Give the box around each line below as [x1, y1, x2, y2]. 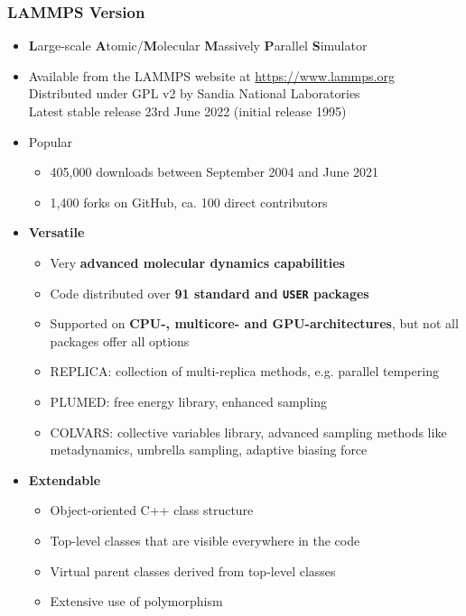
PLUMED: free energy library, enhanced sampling [50, 392, 327, 410]
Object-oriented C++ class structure [50, 501, 254, 519]
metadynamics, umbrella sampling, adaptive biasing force [50, 440, 368, 459]
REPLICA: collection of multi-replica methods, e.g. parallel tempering [50, 362, 439, 381]
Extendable [28, 470, 101, 489]
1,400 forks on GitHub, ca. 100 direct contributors [50, 192, 328, 211]
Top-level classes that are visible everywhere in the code [50, 530, 360, 549]
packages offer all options [50, 331, 190, 350]
